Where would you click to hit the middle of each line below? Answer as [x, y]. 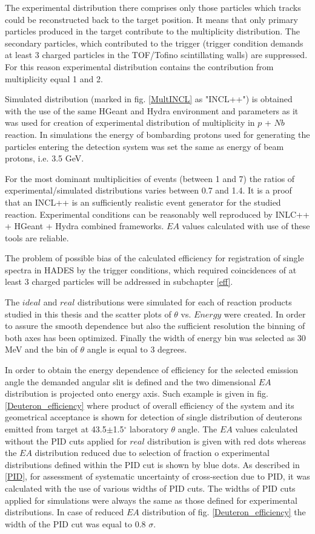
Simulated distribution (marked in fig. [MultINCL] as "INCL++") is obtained [149, 99]
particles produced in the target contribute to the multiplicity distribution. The [152, 31]
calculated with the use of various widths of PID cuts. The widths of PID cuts [150, 488]
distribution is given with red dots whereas [227, 441]
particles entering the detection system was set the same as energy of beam [144, 146]
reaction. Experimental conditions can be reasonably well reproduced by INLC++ [157, 214]
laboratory [149, 429]
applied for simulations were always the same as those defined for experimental [151, 500]
